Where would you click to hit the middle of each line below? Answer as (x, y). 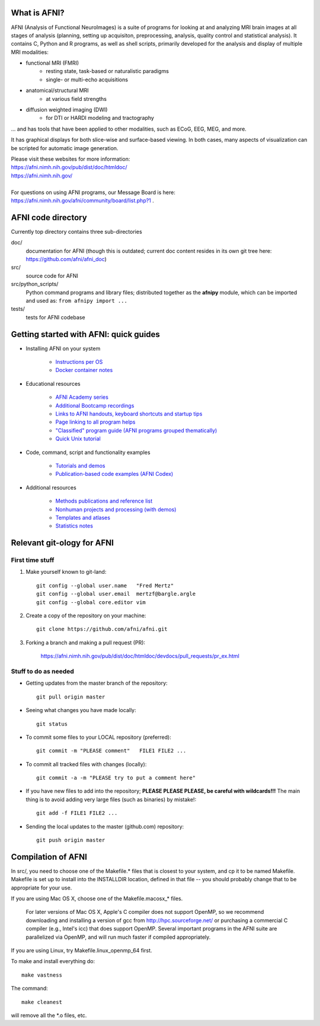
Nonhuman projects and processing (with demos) (116, 509)
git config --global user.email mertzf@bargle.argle (116, 594)
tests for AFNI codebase (55, 317)
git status (52, 724)
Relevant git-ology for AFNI (62, 543)
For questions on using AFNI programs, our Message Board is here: (93, 192)
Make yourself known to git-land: (66, 572)
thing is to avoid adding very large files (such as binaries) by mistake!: (111, 799)
